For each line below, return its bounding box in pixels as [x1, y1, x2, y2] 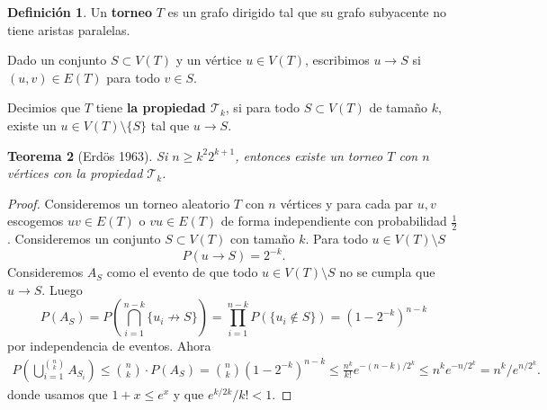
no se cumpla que [339, 263, 435, 281]
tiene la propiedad [95, 98, 206, 117]
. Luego [41, 280, 83, 299]
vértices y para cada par [280, 193, 413, 212]
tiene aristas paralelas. [7, 20, 130, 39]
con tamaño [229, 229, 295, 248]
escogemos [7, 211, 64, 230]
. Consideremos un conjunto [7, 229, 161, 248]
